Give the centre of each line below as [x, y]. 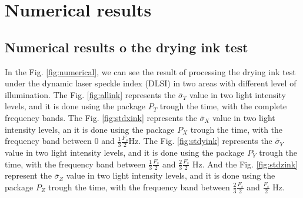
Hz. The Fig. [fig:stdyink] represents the [200, 141]
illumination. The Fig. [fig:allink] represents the [90, 94]
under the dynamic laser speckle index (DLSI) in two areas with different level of [151, 83]
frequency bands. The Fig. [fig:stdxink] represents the [101, 117]
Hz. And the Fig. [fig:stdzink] [245, 164]
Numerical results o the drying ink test [126, 47]
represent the [28, 175]
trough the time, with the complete [223, 106]
